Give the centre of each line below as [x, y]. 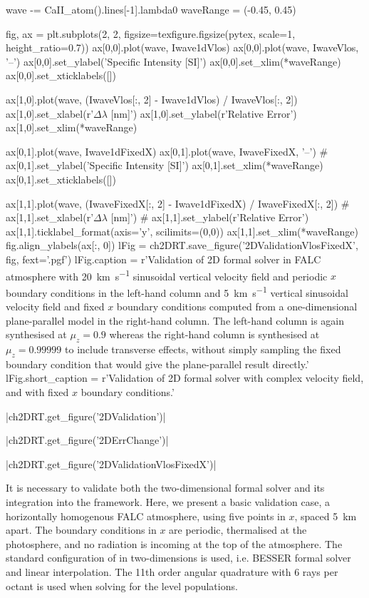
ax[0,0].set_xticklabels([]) [61, 75]
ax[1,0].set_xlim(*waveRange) [72, 127]
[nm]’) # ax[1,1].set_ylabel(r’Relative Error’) [210, 217]
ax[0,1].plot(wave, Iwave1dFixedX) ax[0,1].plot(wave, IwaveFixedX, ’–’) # [167, 151]
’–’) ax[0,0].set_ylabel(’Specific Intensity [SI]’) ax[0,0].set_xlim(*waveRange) [173, 61]
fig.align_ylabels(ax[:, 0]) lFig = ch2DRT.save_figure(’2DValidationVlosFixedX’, [182, 245]
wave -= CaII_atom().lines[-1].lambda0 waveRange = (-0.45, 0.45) [151, 9]
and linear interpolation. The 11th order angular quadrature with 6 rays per [172, 571]
